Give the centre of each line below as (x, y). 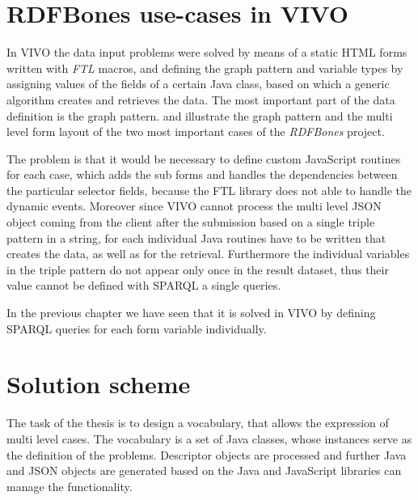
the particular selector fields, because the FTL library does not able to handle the (209, 190)
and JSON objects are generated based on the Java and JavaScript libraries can (204, 470)
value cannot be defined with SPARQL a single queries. (144, 285)
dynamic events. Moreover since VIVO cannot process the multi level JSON (194, 206)
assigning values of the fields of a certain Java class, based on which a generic (198, 84)
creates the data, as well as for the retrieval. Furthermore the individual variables (208, 254)
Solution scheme (99, 384)
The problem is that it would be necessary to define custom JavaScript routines (204, 158)
